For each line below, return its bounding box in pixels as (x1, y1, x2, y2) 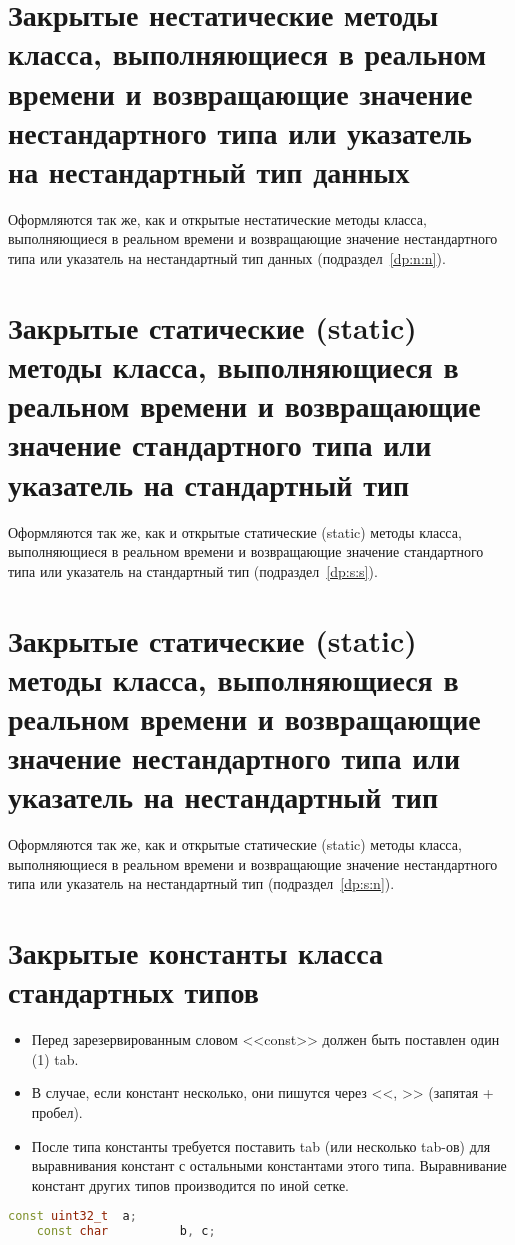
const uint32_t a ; (8, 1209, 137, 1224)
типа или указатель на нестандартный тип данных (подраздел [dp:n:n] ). (8, 248, 446, 269)
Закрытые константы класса (8, 932, 384, 973)
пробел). (31, 1102, 83, 1123)
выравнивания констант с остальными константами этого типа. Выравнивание (31, 1155, 507, 1176)
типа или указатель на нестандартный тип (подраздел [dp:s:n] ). (8, 873, 395, 894)
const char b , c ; (36, 1224, 216, 1239)
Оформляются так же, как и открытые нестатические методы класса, (8, 208, 427, 229)
